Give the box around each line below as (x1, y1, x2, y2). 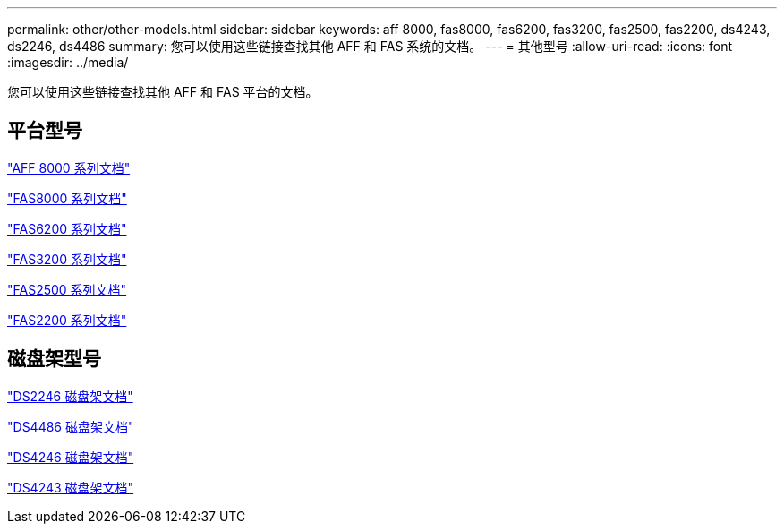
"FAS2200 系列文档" (7, 312, 127, 328)
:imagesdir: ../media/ (7, 55, 129, 70)
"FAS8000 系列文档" (7, 190, 127, 206)
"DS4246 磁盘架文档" (7, 449, 134, 465)
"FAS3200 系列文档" (7, 251, 127, 267)
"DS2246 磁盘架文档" (7, 388, 133, 404)
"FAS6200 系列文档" (7, 220, 127, 236)
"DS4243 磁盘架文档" (7, 479, 134, 495)
